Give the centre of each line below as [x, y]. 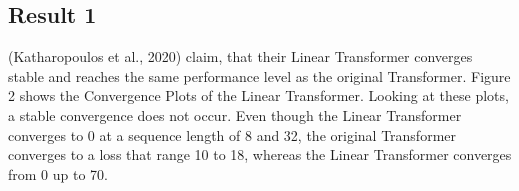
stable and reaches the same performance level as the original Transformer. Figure [259, 75]
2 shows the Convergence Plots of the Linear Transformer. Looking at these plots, [258, 95]
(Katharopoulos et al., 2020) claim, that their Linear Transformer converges [240, 56]
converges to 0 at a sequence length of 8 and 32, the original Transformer [232, 134]
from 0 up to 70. [58, 173]
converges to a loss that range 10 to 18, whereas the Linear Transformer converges [260, 154]
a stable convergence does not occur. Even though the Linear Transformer [235, 114]
